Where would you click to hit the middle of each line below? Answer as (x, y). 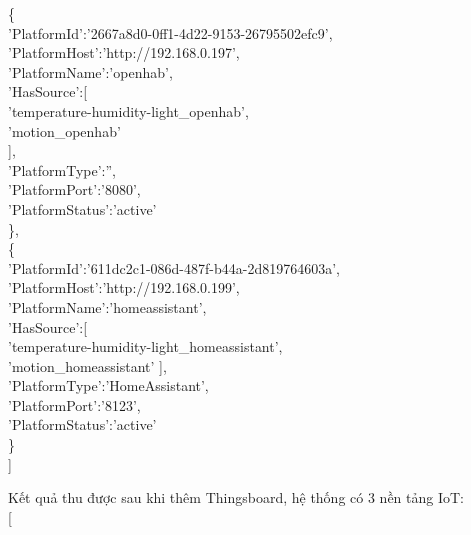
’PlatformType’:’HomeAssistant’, (108, 385)
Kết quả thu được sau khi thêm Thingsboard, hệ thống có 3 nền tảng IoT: (236, 497)
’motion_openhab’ (64, 130)
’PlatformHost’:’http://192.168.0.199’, (124, 287)
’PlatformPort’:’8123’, (74, 404)
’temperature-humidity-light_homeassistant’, (145, 346)
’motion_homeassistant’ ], (87, 365)
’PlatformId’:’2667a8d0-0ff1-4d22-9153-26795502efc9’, (170, 32)
